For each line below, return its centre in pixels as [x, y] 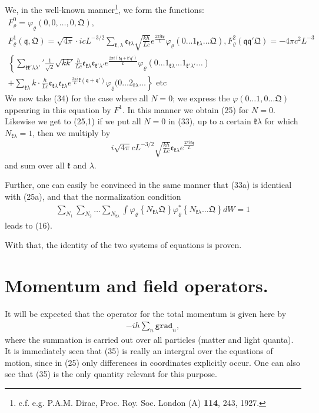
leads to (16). [29, 225]
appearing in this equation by [58, 109]
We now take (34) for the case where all [77, 98]
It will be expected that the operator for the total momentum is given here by [146, 314]
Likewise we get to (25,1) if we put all [73, 121]
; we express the [201, 98]
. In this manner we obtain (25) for [185, 109]
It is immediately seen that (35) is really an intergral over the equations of [139, 351]
